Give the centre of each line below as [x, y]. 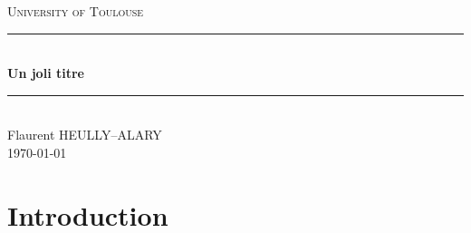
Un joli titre [46, 73]
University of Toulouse [76, 11]
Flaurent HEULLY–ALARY [85, 135]
